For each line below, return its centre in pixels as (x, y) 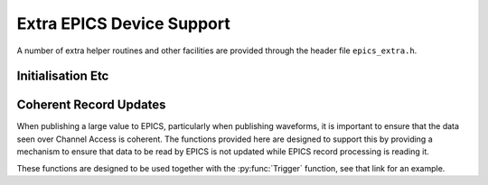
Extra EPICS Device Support (123, 23)
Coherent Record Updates (91, 105)
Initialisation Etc (63, 76)
